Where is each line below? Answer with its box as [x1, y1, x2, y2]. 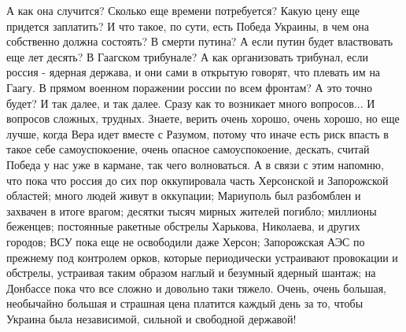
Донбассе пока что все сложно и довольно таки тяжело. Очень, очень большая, [6, 279, 386, 296]
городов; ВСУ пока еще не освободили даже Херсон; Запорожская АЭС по [6, 233, 365, 249]
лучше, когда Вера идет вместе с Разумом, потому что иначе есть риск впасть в [6, 125, 389, 142]
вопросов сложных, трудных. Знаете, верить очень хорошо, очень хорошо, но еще [6, 110, 400, 127]
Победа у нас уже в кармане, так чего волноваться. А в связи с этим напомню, [6, 156, 384, 172]
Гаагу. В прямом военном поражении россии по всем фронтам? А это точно [6, 79, 373, 95]
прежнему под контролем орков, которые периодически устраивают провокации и [6, 249, 398, 265]
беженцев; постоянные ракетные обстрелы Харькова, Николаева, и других [6, 218, 360, 234]
